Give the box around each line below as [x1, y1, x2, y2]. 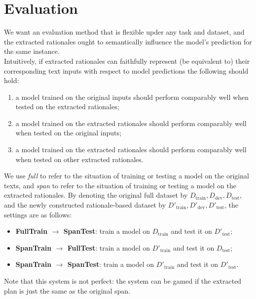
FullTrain [15, 226, 48, 236]
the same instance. [4, 46, 60, 56]
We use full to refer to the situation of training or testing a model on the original [4, 171, 249, 181]
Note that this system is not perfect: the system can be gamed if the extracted [4, 276, 242, 286]
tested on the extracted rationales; [15, 101, 119, 112]
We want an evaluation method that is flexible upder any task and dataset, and [4, 27, 245, 37]
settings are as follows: [4, 209, 72, 219]
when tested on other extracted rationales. [15, 154, 144, 164]
